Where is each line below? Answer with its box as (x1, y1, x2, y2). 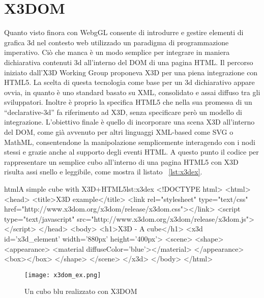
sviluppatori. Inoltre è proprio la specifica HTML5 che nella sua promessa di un (4, 97, 252, 107)
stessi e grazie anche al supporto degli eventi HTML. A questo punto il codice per (4, 146, 259, 157)
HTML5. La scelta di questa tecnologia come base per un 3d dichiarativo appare (4, 77, 255, 87)
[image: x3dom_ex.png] (24, 271, 101, 279)
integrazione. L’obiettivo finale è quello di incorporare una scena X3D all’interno (4, 116, 255, 127)
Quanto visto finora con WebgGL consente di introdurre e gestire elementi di (4, 27, 244, 38)
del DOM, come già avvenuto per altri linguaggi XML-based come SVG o (4, 127, 233, 137)
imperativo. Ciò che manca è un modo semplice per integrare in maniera (4, 47, 230, 57)
